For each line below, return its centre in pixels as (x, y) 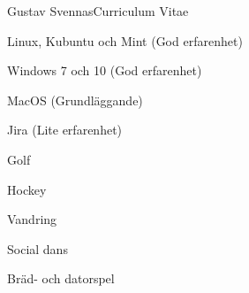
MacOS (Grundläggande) (75, 100)
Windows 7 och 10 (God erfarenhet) (105, 70)
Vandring (32, 219)
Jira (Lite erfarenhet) (65, 130)
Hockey (27, 189)
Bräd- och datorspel (61, 278)
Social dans (38, 248)
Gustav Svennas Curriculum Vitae (98, 11)
